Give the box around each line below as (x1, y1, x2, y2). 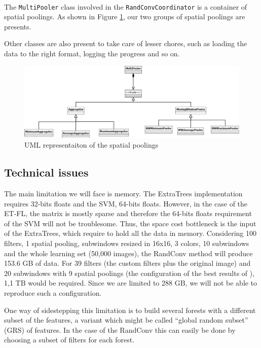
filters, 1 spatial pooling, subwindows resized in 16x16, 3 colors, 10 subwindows (4, 238, 249, 248)
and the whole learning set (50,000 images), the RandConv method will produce (4, 248, 253, 258)
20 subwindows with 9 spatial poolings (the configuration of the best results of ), (4, 267, 255, 278)
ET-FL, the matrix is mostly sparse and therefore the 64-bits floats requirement (4, 208, 252, 219)
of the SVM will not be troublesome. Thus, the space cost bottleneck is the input (4, 218, 256, 228)
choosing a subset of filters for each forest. (4, 334, 135, 345)
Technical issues (4, 164, 89, 180)
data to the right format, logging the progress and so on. (4, 48, 180, 59)
